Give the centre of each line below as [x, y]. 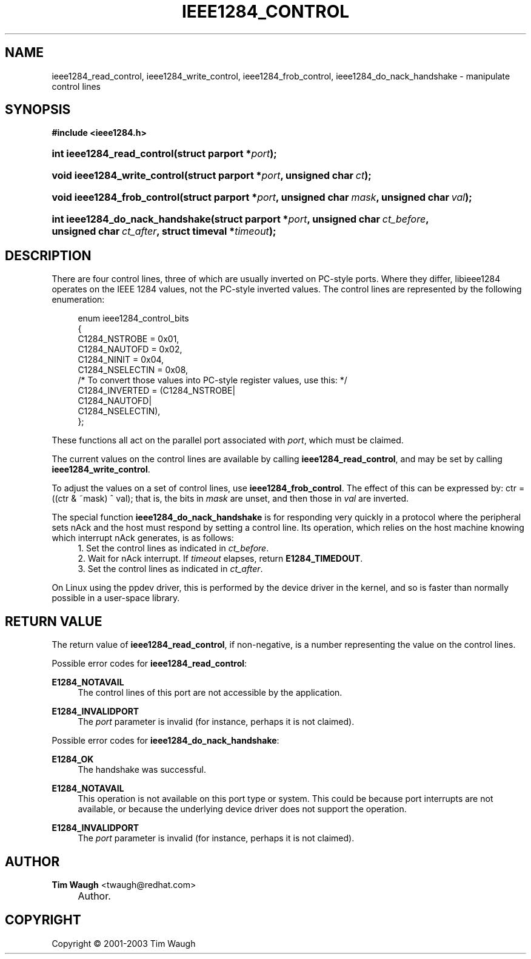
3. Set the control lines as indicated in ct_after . [170, 569]
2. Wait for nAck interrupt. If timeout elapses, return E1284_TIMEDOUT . [220, 559]
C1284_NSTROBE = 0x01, [129, 339]
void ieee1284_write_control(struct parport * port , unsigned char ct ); [212, 176]
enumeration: [78, 300]
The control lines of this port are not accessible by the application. [210, 693]
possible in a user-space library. [116, 598]
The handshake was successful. [142, 770]
